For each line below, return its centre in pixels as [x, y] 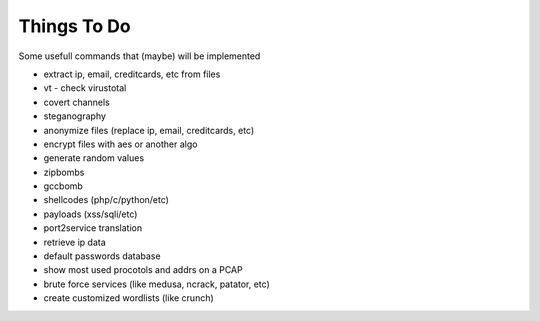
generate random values [94, 158]
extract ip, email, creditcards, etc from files [132, 74]
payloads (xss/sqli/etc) [90, 214]
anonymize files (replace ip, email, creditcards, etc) [149, 130]
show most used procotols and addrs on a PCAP [143, 270]
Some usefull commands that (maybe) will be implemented [139, 56]
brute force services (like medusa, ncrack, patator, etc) [156, 284]
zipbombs [64, 172]
